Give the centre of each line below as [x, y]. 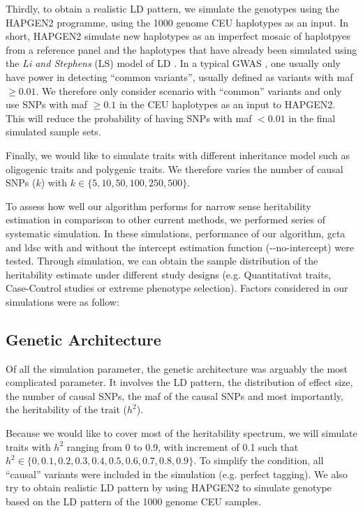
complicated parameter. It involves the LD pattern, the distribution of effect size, [179, 382]
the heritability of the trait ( [66, 409]
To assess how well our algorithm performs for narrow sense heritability [158, 206]
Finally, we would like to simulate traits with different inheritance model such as [178, 155]
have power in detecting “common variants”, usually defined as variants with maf [179, 76]
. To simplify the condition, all [259, 460]
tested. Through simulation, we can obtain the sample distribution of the [162, 261]
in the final [312, 118]
